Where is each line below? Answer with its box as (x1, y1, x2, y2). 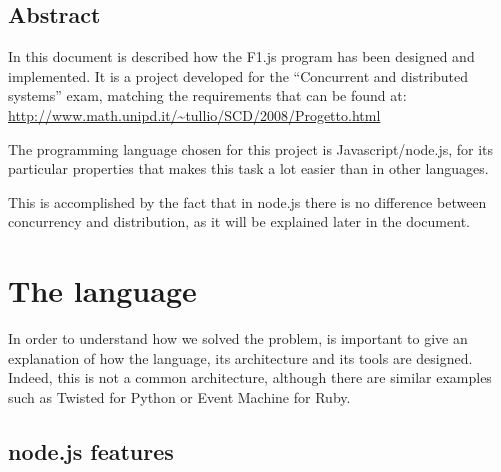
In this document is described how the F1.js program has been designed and (8, 46, 475, 67)
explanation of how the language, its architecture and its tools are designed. (8, 347, 473, 368)
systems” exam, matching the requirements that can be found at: (8, 85, 407, 106)
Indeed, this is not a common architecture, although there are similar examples (8, 367, 492, 388)
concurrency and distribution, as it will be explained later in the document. (8, 211, 470, 232)
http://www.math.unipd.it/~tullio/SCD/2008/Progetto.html (8, 104, 381, 125)
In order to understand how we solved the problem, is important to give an (8, 328, 468, 349)
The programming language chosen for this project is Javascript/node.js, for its (8, 138, 494, 159)
